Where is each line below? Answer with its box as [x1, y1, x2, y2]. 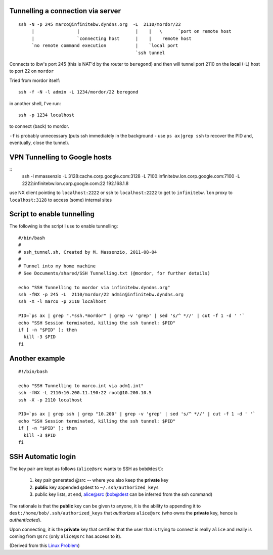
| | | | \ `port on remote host [31, 28, 232, 34]
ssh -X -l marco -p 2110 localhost [18, 299, 107, 304]
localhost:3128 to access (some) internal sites [9, 197, 112, 203]
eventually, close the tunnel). [9, 140, 70, 146]
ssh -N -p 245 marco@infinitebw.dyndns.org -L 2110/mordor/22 [18, 22, 181, 27]
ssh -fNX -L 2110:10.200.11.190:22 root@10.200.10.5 [18, 390, 152, 396]
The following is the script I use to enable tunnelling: [9, 223, 118, 229]
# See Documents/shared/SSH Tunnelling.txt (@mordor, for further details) [18, 270, 210, 276]
